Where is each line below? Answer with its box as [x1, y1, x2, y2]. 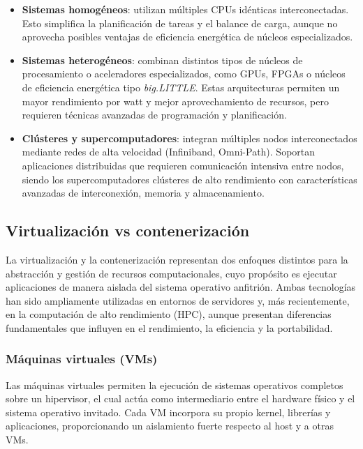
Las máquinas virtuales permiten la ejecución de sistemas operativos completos [6, 377, 343, 392]
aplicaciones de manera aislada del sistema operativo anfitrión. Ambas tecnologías [6, 280, 356, 294]
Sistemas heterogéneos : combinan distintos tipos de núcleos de [22, 52, 303, 67]
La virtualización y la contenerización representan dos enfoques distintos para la [6, 252, 348, 266]
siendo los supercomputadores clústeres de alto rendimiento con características [22, 172, 357, 186]
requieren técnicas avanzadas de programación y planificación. [22, 107, 287, 122]
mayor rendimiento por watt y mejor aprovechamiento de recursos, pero [22, 93, 329, 108]
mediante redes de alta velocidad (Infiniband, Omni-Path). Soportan [22, 144, 316, 159]
